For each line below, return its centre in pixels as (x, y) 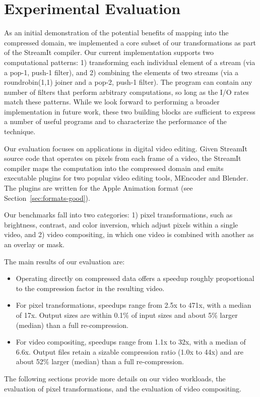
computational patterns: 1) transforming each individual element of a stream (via (130, 62)
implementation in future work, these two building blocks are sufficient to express (130, 111)
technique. (20, 131)
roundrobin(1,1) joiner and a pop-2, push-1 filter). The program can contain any (128, 82)
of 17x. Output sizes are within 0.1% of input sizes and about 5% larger (127, 315)
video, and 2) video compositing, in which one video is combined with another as (129, 234)
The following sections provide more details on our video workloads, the (115, 378)
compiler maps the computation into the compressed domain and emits (114, 168)
